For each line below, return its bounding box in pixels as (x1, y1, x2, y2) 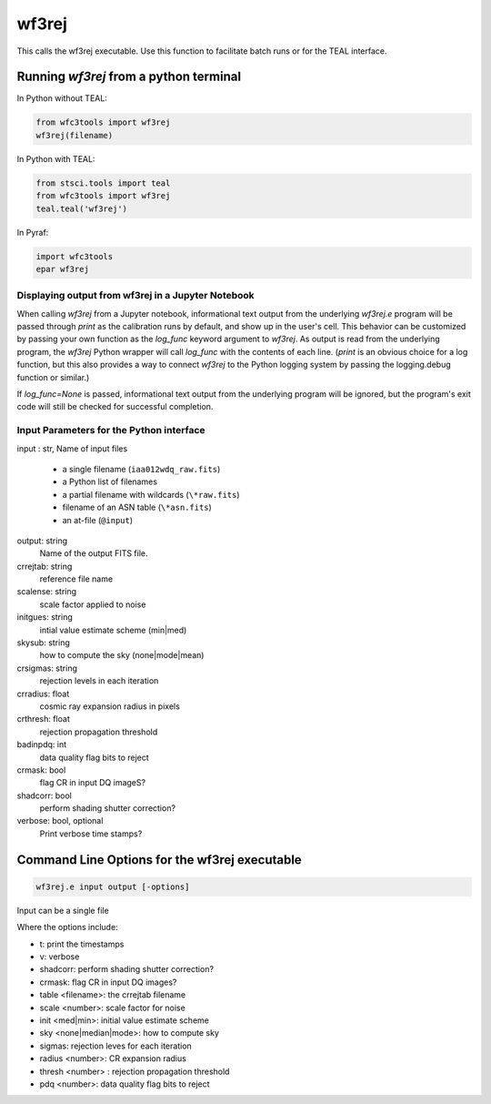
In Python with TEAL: (16, 153, 95, 164)
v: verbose (39, 951, 80, 962)
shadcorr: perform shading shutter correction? (39, 964, 214, 975)
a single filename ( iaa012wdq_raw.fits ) (62, 463, 221, 474)
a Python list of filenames (62, 476, 158, 487)
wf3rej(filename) (35, 130, 114, 140)
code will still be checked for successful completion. (16, 401, 214, 412)
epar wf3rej (35, 264, 90, 274)
